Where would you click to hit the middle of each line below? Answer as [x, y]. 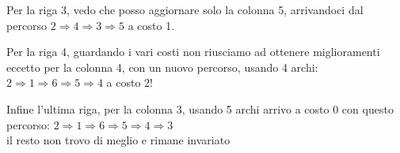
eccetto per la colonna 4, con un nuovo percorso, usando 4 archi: [162, 67]
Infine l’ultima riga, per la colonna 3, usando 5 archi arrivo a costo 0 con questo [200, 108]
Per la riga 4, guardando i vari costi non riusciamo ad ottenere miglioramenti [193, 52]
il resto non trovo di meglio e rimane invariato [118, 140]
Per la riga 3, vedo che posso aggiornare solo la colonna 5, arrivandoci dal [185, 9]
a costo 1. [151, 25]
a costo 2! [130, 82]
